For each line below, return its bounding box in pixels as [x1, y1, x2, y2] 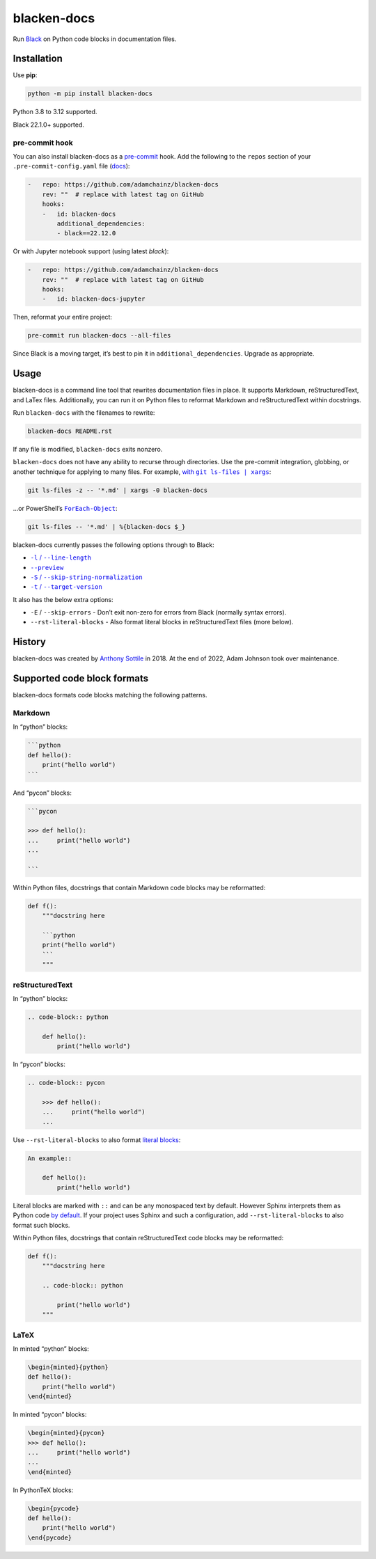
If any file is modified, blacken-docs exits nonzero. [13, 445, 163, 454]
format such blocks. [13, 1221, 70, 1229]
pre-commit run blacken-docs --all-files [27, 331, 171, 340]
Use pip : [13, 71, 38, 79]
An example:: [27, 1154, 72, 1162]
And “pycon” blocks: [13, 789, 72, 797]
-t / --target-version [30, 583, 102, 591]
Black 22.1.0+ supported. [13, 120, 85, 129]
